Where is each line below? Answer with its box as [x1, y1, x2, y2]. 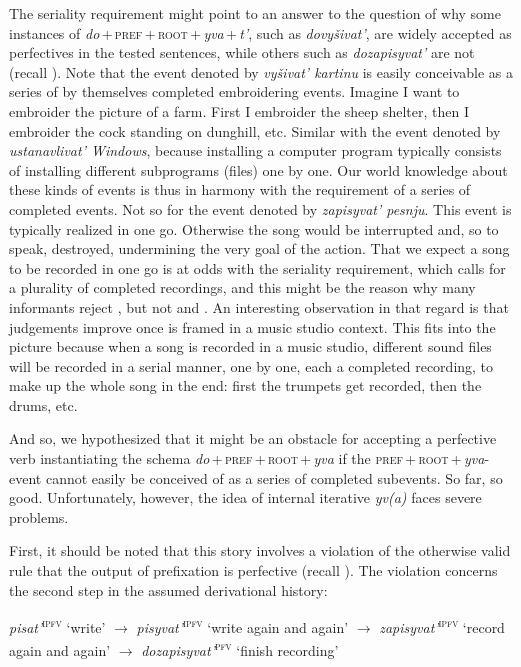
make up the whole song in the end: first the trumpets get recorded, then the [9, 375, 482, 396]
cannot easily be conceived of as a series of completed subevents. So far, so [45, 467, 503, 488]
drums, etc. [9, 394, 78, 415]
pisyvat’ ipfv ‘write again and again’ [136, 614, 349, 637]
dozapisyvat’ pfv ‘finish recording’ [141, 637, 339, 661]
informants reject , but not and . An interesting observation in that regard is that [9, 296, 509, 317]
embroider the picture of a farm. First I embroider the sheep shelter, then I [9, 100, 469, 121]
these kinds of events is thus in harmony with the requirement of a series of [9, 179, 471, 200]
